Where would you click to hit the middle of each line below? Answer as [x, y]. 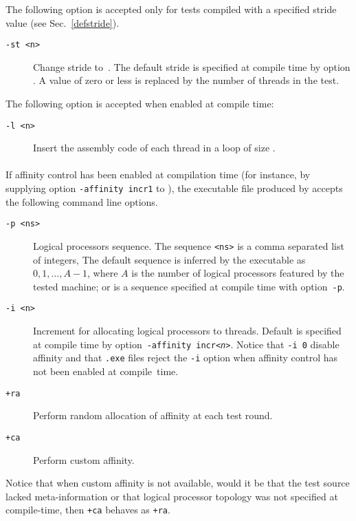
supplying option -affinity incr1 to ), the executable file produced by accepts [174, 188]
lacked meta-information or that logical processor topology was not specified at [172, 496]
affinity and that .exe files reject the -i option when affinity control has [185, 358]
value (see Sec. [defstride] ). [63, 22]
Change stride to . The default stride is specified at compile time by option [192, 66]
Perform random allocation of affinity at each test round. [153, 415]
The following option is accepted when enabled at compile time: [140, 104]
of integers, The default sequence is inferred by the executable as [169, 259]
